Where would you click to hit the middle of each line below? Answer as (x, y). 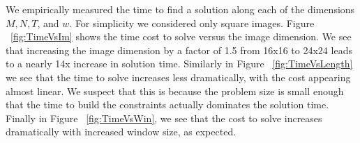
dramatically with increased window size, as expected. (121, 132)
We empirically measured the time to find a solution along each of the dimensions (180, 9)
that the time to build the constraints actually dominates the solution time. (167, 104)
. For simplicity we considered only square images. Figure (192, 23)
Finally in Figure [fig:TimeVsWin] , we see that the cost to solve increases (164, 118)
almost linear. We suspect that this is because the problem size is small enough (175, 91)
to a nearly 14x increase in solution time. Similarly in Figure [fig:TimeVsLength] (179, 64)
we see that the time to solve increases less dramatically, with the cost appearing (178, 77)
